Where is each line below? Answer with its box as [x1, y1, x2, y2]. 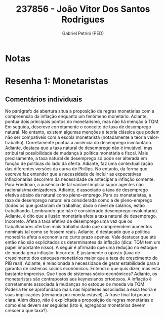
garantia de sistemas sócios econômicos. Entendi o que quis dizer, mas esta [5, 265, 161, 271]
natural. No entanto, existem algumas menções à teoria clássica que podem [5, 129, 160, 135]
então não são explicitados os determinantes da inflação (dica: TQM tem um [5, 239, 161, 245]
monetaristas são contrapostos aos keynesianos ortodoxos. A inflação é [5, 276, 152, 282]
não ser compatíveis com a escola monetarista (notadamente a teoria [5, 134, 147, 140]
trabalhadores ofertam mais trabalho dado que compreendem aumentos [5, 223, 152, 229]
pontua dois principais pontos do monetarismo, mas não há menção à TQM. [5, 119, 160, 124]
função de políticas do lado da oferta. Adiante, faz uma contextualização [5, 160, 153, 166]
